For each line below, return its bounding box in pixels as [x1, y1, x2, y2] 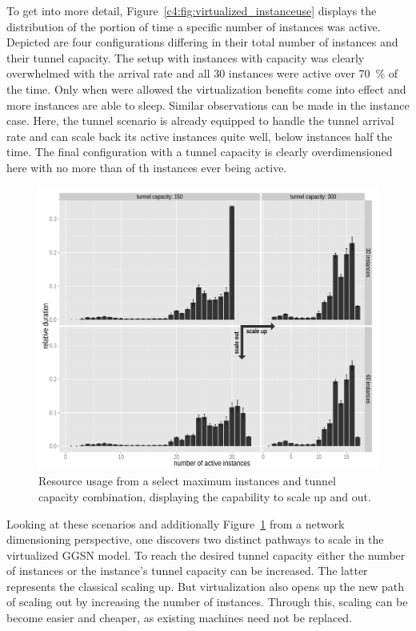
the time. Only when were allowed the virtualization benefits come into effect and [6, 80, 406, 97]
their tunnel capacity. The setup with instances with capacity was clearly [6, 49, 365, 66]
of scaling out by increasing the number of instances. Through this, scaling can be [6, 593, 408, 610]
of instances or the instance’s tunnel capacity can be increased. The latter [6, 562, 368, 579]
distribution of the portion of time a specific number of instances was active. [6, 18, 381, 34]
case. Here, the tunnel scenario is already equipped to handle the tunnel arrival [6, 112, 394, 129]
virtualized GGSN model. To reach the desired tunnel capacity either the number [6, 546, 406, 563]
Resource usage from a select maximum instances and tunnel [38, 472, 336, 489]
